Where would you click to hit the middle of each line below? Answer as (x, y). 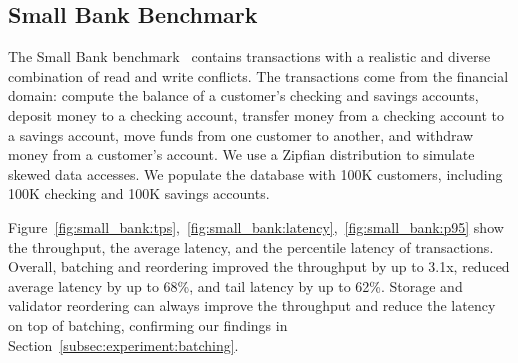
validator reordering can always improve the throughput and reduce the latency (252, 305)
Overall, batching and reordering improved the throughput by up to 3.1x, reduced (259, 266)
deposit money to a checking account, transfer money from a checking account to (256, 114)
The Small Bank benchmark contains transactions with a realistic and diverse (249, 56)
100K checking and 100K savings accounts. (139, 193)
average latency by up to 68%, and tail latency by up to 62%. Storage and (235, 285)
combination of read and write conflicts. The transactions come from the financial (258, 75)
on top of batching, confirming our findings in (148, 324)
